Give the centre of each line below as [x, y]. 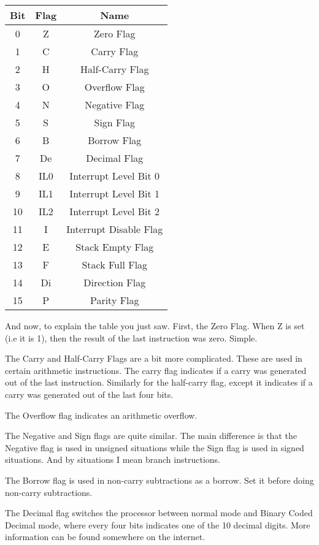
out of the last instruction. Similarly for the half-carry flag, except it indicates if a [159, 382]
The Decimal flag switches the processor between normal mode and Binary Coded [159, 513]
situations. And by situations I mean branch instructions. [113, 459]
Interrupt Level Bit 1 [115, 193]
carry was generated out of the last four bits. [89, 394]
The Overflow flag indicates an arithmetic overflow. [101, 415]
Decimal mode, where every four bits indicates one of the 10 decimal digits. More [158, 524]
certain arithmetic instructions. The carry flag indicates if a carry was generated [156, 370]
